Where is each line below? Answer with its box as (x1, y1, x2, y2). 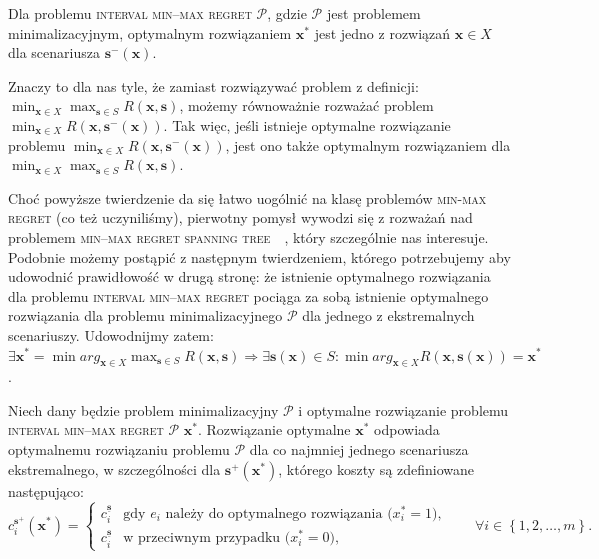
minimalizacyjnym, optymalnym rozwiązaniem (8, 22, 292, 43)
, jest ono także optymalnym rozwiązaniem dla (225, 134, 511, 155)
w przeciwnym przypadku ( (123, 531, 291, 546)
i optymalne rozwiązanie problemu (298, 399, 509, 420)
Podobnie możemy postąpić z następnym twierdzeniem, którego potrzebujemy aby (8, 246, 511, 267)
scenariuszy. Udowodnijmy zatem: (8, 324, 214, 345)
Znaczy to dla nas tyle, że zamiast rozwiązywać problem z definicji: (8, 75, 419, 96)
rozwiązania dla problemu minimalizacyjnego (8, 305, 283, 326)
